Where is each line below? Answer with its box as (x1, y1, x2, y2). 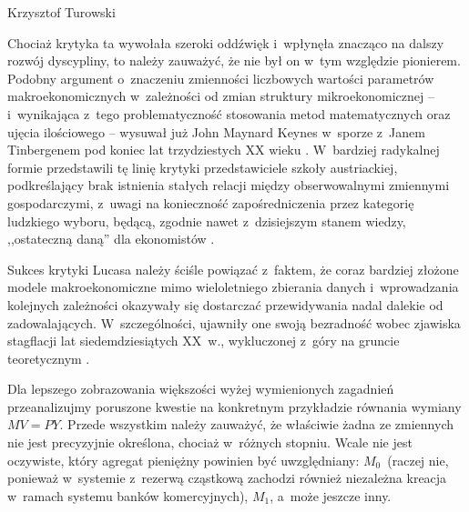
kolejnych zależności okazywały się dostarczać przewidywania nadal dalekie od (7, 295, 444, 314)
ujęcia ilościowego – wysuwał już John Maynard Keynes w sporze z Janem (7, 122, 425, 141)
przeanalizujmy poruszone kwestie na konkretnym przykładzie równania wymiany (7, 397, 462, 416)
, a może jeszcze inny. (270, 486, 392, 505)
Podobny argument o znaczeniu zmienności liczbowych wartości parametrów (7, 68, 434, 87)
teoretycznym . (7, 348, 90, 367)
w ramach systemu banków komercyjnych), (7, 486, 249, 505)
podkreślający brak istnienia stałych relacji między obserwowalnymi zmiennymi (7, 176, 450, 195)
